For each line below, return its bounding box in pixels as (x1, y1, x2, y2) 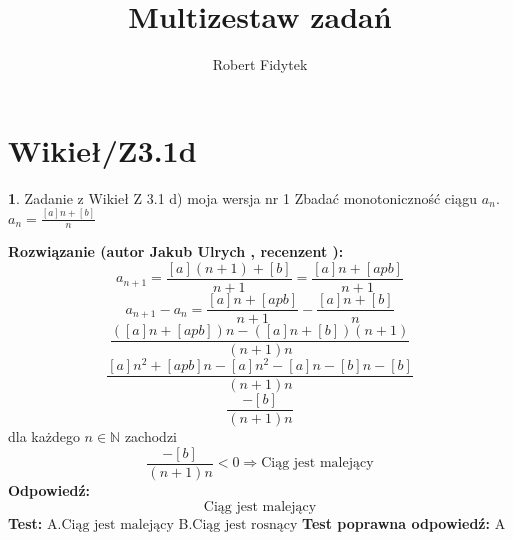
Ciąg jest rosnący (192, 517, 298, 532)
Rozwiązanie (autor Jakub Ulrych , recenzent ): (8, 241, 344, 262)
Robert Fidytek (212, 54, 308, 75)
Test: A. (8, 512, 62, 533)
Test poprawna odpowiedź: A (302, 512, 506, 533)
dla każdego (8, 426, 80, 447)
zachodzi (124, 426, 177, 447)
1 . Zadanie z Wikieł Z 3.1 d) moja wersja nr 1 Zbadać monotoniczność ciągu (8, 187, 478, 208)
